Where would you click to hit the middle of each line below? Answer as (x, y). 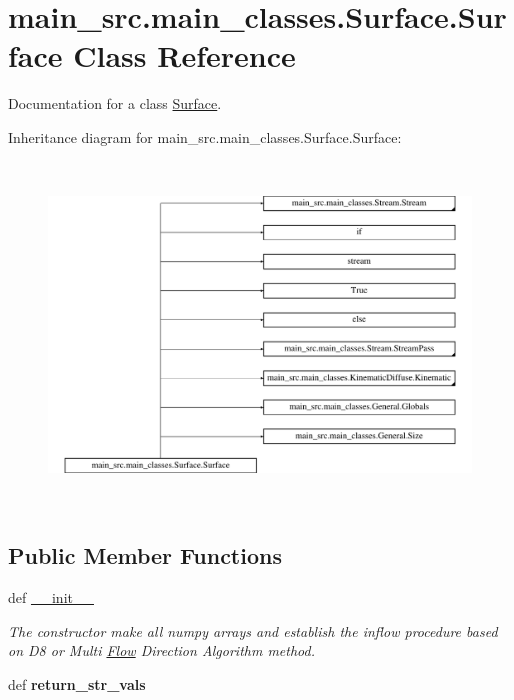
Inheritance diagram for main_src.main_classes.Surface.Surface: (205, 136)
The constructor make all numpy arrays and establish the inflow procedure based (253, 630)
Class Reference (184, 55)
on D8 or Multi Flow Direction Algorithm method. (161, 650)
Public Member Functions (145, 555)
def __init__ (51, 597)
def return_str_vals (77, 683)
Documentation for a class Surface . (115, 103)
